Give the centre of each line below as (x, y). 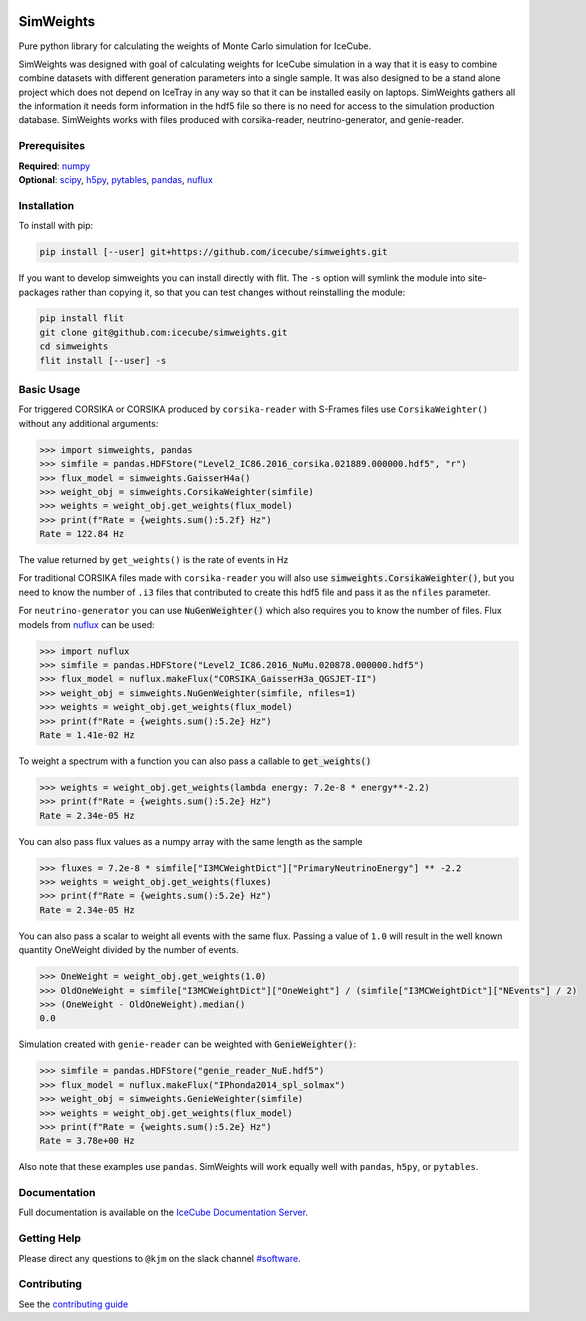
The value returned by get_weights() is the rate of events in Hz (153, 560)
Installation (46, 205)
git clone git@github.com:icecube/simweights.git (163, 332)
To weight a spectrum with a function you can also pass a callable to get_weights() (195, 761)
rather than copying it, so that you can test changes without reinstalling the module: (233, 292)
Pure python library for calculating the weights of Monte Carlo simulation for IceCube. (195, 46)
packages (39, 292)
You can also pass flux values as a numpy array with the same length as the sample (190, 841)
